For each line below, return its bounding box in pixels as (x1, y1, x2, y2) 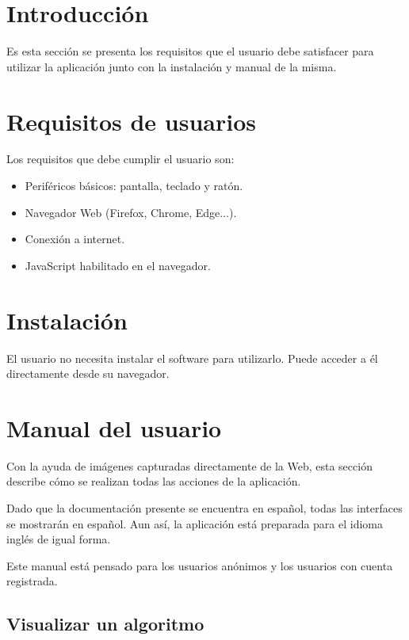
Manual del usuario (6, 411, 222, 444)
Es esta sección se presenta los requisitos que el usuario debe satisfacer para (6, 43, 374, 59)
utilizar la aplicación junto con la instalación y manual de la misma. (6, 58, 337, 74)
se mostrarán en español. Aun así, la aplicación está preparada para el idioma (6, 515, 384, 531)
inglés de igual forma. (6, 531, 111, 547)
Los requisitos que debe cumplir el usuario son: (6, 150, 235, 167)
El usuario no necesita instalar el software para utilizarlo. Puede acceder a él (6, 349, 378, 366)
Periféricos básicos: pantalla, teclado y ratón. (25, 177, 243, 194)
